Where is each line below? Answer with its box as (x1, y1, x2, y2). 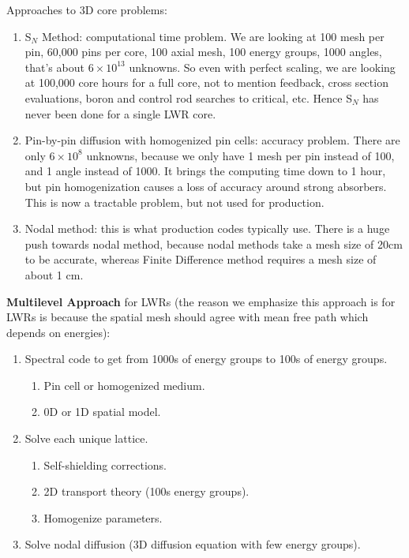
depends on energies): (6, 324, 111, 340)
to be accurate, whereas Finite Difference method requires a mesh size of (24, 251, 377, 268)
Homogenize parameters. (43, 509, 163, 526)
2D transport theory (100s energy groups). (43, 483, 250, 500)
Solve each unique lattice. (24, 430, 148, 447)
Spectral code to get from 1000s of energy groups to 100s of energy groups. (24, 350, 388, 367)
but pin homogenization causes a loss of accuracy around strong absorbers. (24, 178, 387, 194)
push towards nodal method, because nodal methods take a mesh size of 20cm (24, 235, 403, 252)
